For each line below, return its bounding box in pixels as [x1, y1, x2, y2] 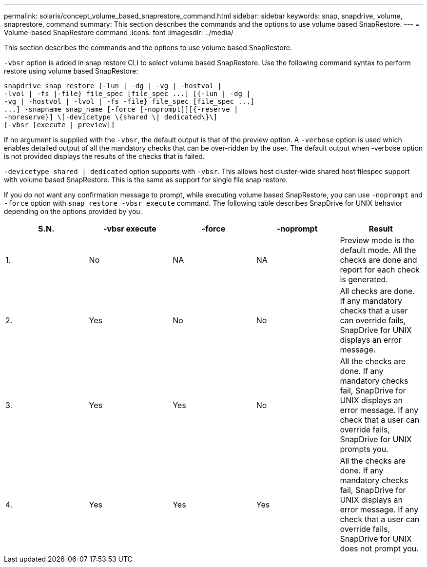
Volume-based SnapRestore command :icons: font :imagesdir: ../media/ [4, 28, 233, 37]
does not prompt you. [340, 544, 419, 553]
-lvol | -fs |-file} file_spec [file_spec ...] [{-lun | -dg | [4, 90, 251, 98]
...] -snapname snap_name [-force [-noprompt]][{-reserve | [4, 105, 238, 113]
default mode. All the [340, 245, 416, 255]
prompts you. [340, 444, 388, 454]
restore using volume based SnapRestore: [4, 67, 138, 75]
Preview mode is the [340, 235, 414, 245]
